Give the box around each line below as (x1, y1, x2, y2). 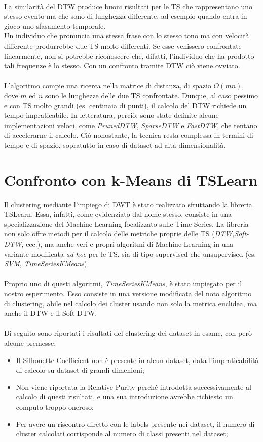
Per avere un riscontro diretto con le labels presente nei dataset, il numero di (16, 418, 255, 429)
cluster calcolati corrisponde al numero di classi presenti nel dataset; (16, 428, 228, 439)
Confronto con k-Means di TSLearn (4, 169, 258, 190)
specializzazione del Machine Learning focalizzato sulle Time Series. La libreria (4, 218, 249, 229)
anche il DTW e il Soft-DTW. (4, 308, 97, 318)
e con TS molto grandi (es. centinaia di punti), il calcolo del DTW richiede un (4, 100, 247, 110)
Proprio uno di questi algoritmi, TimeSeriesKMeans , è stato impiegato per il (4, 278, 242, 289)
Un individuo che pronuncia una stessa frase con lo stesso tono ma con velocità (4, 30, 249, 41)
